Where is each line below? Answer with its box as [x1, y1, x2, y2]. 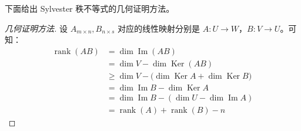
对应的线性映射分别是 [118, 22, 200, 34]
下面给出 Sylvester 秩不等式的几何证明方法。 [5, 2, 175, 14]
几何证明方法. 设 [5, 22, 68, 34]
